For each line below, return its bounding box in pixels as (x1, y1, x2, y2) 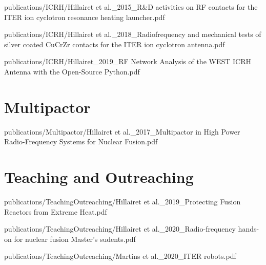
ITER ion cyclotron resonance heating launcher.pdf (4, 11, 165, 22)
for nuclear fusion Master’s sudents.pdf (14, 233, 136, 244)
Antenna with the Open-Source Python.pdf (4, 66, 140, 77)
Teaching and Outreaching (4, 166, 194, 187)
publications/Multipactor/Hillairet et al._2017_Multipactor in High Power (4, 126, 240, 137)
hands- (238, 223, 259, 234)
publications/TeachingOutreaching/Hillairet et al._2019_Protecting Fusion (4, 196, 241, 206)
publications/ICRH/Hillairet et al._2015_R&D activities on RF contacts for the (4, 2, 258, 12)
